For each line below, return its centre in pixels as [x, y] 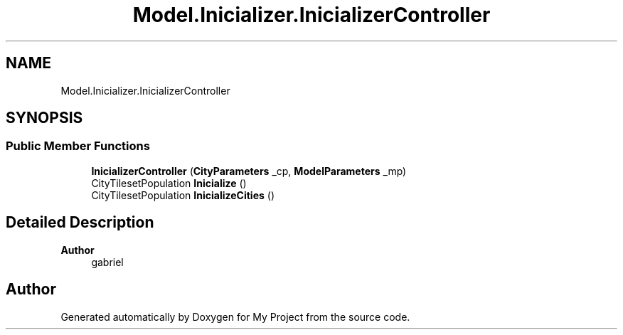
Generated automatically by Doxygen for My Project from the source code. [235, 317]
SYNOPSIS [44, 118]
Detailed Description [80, 223]
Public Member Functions [78, 146]
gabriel [107, 262]
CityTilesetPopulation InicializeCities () [183, 195]
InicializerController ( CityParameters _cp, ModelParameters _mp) [249, 171]
